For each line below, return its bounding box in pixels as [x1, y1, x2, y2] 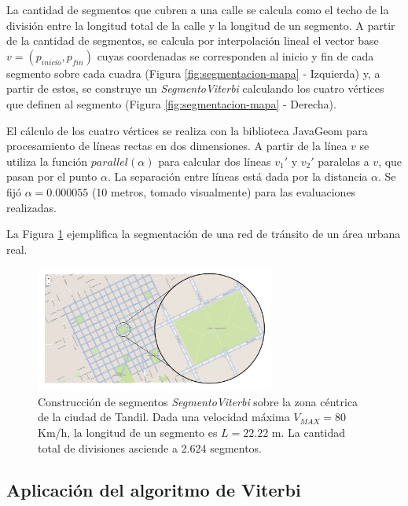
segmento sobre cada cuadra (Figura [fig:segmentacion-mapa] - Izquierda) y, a [6, 64, 380, 81]
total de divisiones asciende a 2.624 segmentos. [38, 439, 263, 456]
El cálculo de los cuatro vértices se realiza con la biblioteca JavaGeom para [6, 122, 368, 138]
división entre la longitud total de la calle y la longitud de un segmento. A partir [6, 16, 395, 33]
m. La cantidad [271, 423, 346, 440]
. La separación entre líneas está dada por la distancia [107, 168, 368, 185]
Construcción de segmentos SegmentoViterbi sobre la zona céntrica [38, 393, 358, 409]
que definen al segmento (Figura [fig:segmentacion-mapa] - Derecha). [6, 95, 336, 112]
